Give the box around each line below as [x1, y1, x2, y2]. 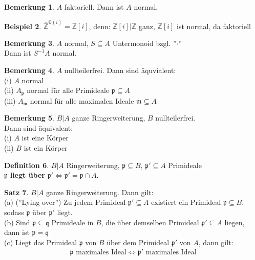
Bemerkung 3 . [4, 37, 55, 48]
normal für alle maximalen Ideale [30, 95, 134, 106]
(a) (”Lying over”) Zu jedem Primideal [4, 197, 126, 207]
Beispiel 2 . [4, 20, 41, 31]
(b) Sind [4, 217, 30, 227]
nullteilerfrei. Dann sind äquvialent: [64, 65, 176, 76]
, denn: [89, 20, 111, 31]
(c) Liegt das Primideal [4, 237, 77, 247]
